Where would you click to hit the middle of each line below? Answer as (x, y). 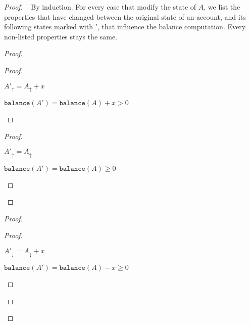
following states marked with (48, 27)
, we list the (222, 7)
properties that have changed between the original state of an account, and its (125, 16)
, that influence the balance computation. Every (172, 27)
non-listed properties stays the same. (61, 36)
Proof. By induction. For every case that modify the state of (100, 7)
